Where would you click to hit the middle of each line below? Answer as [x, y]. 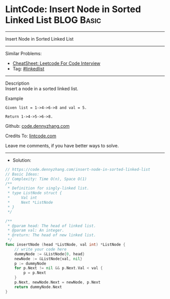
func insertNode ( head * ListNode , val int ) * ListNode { [65, 245]
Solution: [22, 160]
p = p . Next [35, 273]
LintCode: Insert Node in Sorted [73, 9]
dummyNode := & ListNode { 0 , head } [50, 254]
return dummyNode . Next [38, 287]
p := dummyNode [30, 264]
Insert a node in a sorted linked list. [42, 88]
